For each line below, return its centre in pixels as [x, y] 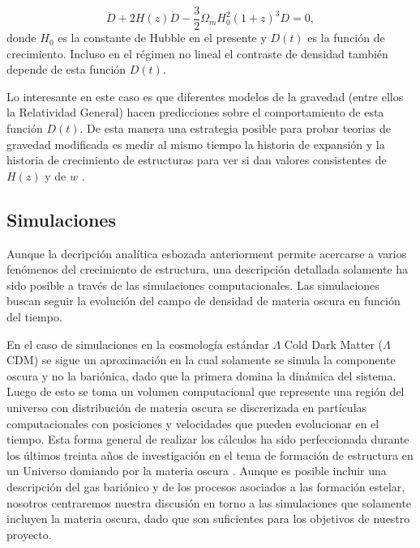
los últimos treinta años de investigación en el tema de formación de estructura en [210, 455]
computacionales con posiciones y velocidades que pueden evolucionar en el [193, 423]
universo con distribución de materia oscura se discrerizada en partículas [187, 407]
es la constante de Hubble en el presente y [162, 38]
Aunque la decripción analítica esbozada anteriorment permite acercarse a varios [207, 253]
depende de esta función [66, 69]
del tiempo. [34, 316]
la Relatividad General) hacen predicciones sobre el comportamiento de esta [195, 112]
